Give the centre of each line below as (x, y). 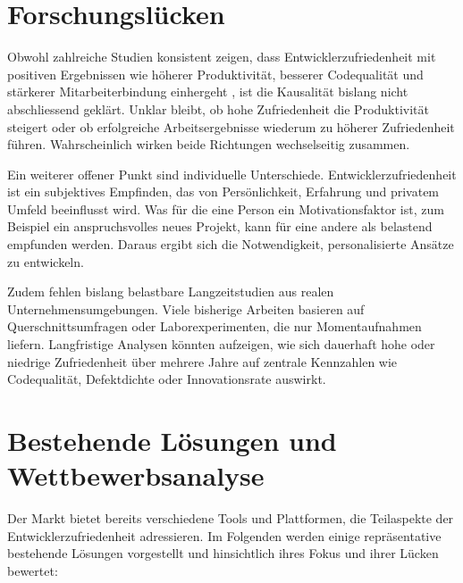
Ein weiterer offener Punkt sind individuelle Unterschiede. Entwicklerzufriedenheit (232, 174)
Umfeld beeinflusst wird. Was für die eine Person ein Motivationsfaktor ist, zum (226, 208)
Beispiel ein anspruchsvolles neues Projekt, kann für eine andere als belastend (220, 226)
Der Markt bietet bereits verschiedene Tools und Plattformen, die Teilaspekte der (231, 518)
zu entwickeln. (46, 261)
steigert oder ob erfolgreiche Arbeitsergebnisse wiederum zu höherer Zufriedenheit (231, 126)
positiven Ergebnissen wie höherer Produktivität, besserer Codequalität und (215, 74)
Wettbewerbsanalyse (136, 475)
